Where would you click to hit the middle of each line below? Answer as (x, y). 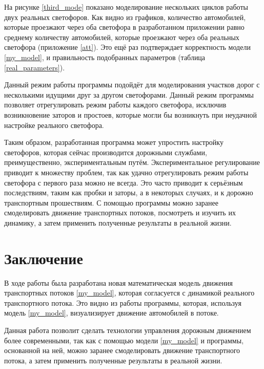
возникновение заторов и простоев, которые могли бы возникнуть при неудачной (130, 114)
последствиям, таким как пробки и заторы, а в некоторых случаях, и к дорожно (129, 192)
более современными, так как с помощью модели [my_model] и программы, (124, 340)
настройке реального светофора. (54, 125)
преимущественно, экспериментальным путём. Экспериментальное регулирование (132, 162)
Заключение (44, 258)
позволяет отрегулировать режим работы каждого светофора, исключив (115, 105)
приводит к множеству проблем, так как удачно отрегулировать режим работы (126, 172)
